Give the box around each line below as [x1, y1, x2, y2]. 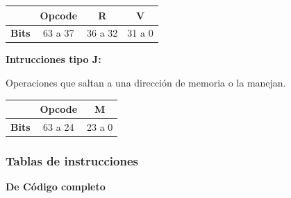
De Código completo [6, 179, 106, 194]
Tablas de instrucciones [6, 152, 138, 169]
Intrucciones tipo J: [6, 52, 101, 66]
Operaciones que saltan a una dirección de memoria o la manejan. [6, 75, 286, 90]
